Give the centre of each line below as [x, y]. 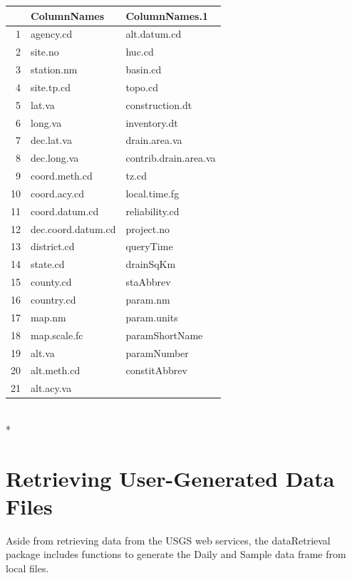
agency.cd [52, 34]
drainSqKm [151, 264]
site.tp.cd [51, 87]
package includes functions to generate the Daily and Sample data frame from [176, 554]
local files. [27, 568]
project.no [147, 228]
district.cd [53, 246]
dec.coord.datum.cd [73, 228]
